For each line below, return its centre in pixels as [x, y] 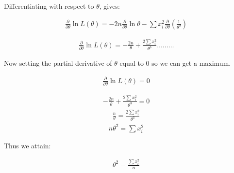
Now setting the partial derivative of [58, 63]
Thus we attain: [27, 146]
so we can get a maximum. [191, 63]
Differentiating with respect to [49, 6]
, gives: [109, 6]
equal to [132, 63]
